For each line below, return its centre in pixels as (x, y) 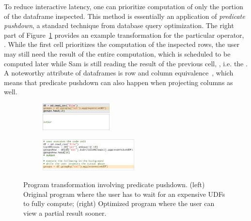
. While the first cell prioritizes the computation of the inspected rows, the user (122, 44)
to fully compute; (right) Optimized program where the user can (119, 203)
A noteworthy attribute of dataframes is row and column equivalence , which (119, 73)
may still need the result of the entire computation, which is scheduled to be (117, 53)
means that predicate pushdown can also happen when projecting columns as (118, 82)
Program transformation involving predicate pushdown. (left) (114, 184)
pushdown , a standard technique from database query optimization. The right (119, 25)
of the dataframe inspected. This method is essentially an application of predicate (125, 16)
